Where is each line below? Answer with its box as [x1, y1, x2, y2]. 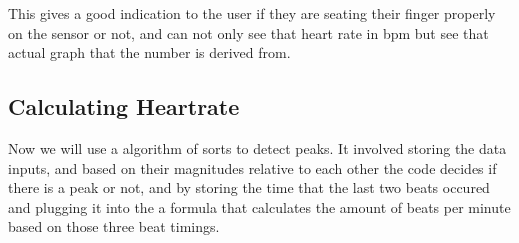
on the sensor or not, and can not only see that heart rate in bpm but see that [8, 22, 489, 43]
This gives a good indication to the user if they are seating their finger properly [8, 3, 496, 23]
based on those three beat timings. [8, 216, 220, 237]
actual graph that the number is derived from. [8, 42, 291, 63]
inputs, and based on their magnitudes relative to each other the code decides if [8, 157, 497, 178]
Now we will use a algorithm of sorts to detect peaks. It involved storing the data [8, 137, 507, 158]
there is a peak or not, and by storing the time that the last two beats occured [8, 177, 490, 198]
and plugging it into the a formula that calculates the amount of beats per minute [8, 196, 511, 217]
